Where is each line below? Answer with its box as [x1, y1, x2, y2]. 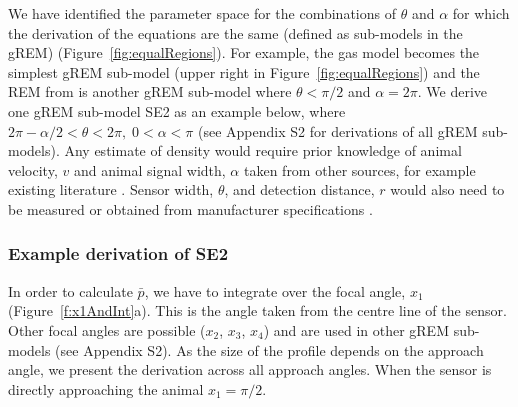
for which [452, 3, 510, 23]
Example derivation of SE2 [8, 241, 229, 266]
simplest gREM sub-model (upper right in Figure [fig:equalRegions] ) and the [8, 61, 480, 82]
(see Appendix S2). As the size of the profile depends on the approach [55, 339, 484, 360]
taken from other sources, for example [243, 159, 476, 180]
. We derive [417, 81, 488, 102]
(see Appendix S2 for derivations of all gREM [198, 120, 478, 141]
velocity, [8, 159, 58, 180]
